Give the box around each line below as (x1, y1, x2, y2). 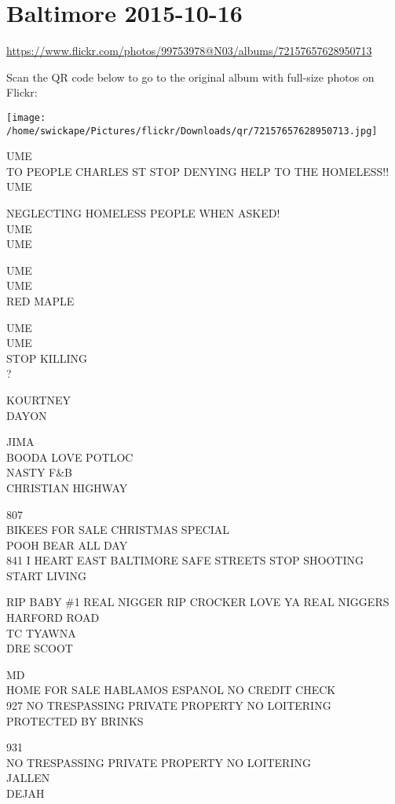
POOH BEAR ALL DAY (6, 536, 128, 553)
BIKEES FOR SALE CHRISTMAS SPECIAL (6, 521, 230, 538)
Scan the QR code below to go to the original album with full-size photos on (6, 68, 375, 85)
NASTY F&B (6, 464, 72, 481)
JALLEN (6, 769, 50, 786)
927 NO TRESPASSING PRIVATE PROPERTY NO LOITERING (6, 697, 331, 714)
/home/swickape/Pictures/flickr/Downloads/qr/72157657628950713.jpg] (6, 125, 378, 137)
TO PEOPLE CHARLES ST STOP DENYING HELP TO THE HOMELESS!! (6, 163, 390, 179)
